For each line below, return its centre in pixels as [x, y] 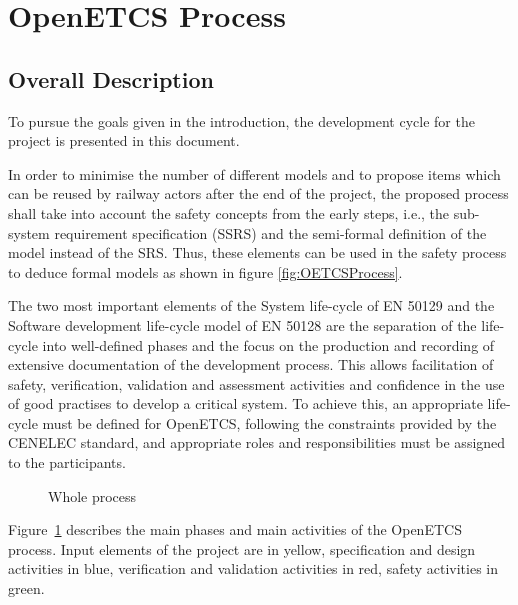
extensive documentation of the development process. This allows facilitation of [251, 364]
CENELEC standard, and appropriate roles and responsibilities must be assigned [257, 442]
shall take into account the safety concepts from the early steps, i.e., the [229, 212]
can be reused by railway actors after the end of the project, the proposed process [258, 193]
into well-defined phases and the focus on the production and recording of [268, 344]
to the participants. [67, 462]
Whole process [92, 495]
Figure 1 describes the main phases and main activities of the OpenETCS [235, 529]
